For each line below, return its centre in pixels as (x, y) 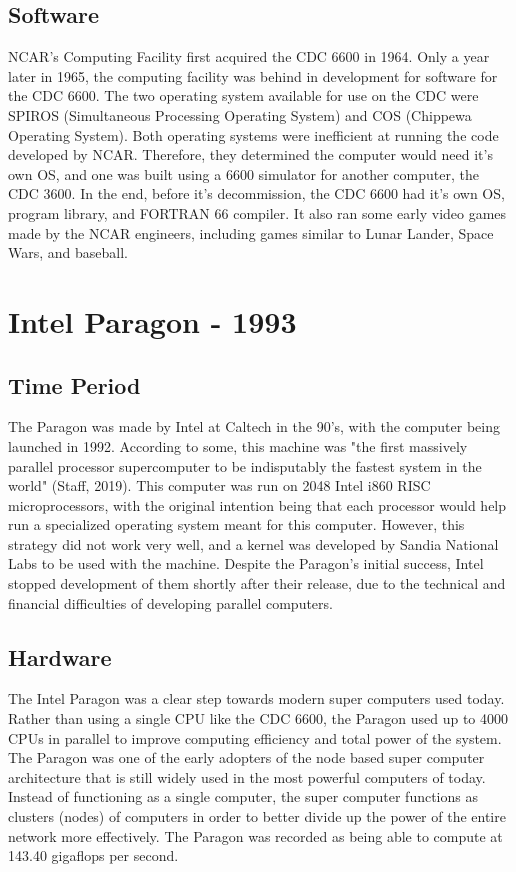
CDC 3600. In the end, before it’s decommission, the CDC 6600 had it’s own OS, (256, 193)
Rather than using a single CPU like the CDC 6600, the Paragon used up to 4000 (258, 718)
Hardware (60, 656)
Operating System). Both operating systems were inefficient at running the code (253, 134)
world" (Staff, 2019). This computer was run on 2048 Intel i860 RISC (219, 485)
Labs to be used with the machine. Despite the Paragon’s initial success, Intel (246, 563)
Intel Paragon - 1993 (152, 320)
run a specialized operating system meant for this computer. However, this (236, 524)
